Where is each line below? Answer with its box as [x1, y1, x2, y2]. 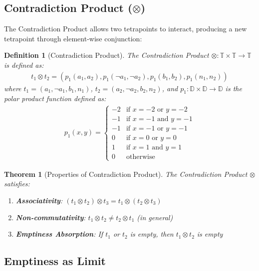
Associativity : [15, 195, 63, 205]
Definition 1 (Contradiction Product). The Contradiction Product [4, 50, 209, 60]
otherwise [126, 153, 155, 161]
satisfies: [4, 178, 30, 189]
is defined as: [4, 59, 44, 70]
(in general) [137, 212, 173, 222]
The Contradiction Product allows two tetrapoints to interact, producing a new [4, 23, 247, 34]
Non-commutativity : [15, 212, 86, 222]
